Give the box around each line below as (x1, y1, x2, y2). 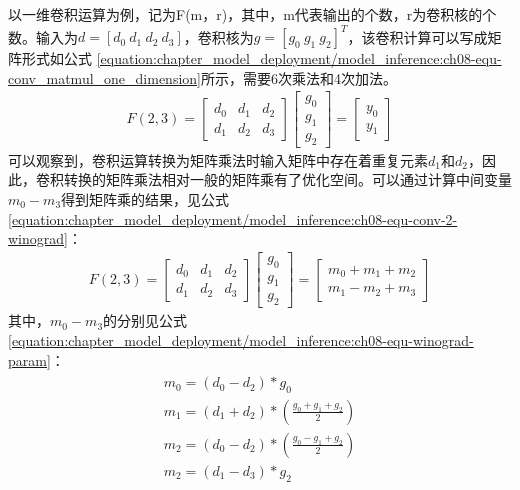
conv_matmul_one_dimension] (8, 67, 201, 88)
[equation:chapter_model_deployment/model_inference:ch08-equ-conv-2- (8, 208, 458, 229)
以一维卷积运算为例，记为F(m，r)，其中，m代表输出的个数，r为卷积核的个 (8, 4, 497, 24)
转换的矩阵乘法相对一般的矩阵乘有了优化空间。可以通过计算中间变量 (63, 169, 512, 190)
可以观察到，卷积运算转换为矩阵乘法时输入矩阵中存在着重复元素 (8, 149, 428, 170)
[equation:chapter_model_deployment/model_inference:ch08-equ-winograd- (8, 329, 474, 350)
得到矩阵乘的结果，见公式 (61, 189, 230, 209)
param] (8, 349, 51, 370)
